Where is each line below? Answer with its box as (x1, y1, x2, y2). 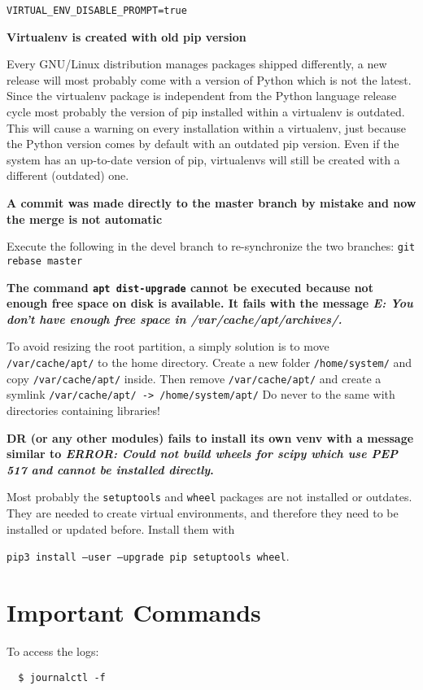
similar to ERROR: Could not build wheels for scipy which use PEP (7, 445, 399, 462)
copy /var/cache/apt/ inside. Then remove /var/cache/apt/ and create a (7, 369, 382, 386)
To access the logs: (7, 642, 99, 659)
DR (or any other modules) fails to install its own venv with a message (7, 429, 414, 446)
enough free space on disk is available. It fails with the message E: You (7, 295, 413, 312)
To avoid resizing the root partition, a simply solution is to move (7, 338, 329, 355)
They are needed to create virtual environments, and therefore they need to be (7, 504, 399, 521)
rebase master (7, 255, 83, 267)
